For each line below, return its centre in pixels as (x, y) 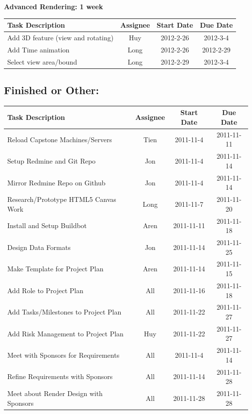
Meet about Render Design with (55, 393)
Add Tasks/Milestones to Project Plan (64, 312)
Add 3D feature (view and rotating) (61, 37)
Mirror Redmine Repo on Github (56, 182)
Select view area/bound (42, 61)
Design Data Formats (39, 247)
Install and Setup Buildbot (47, 225)
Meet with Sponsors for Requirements (63, 355)
